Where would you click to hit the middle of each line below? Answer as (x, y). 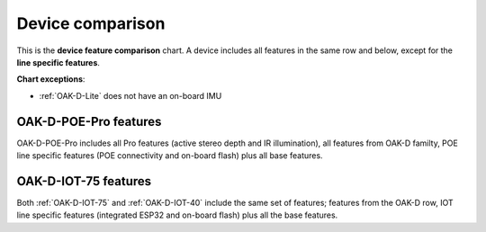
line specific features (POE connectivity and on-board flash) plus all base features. (170, 156)
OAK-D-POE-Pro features (89, 121)
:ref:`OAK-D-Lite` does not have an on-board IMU (130, 95)
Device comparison (91, 23)
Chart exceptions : (51, 79)
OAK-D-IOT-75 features (84, 181)
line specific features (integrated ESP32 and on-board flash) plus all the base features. (177, 215)
